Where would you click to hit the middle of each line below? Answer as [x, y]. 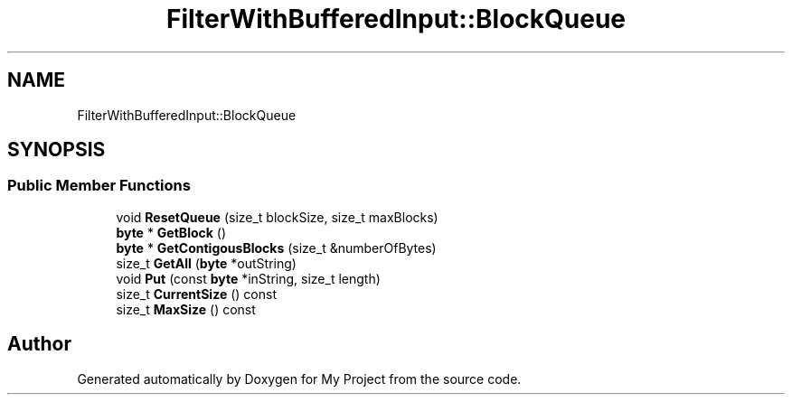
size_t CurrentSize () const [196, 294]
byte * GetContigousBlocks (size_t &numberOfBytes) [276, 248]
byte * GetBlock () [171, 232]
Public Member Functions [99, 186]
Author [39, 344]
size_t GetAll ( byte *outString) [206, 263]
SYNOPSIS [57, 150]
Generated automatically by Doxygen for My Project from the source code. [299, 379]
